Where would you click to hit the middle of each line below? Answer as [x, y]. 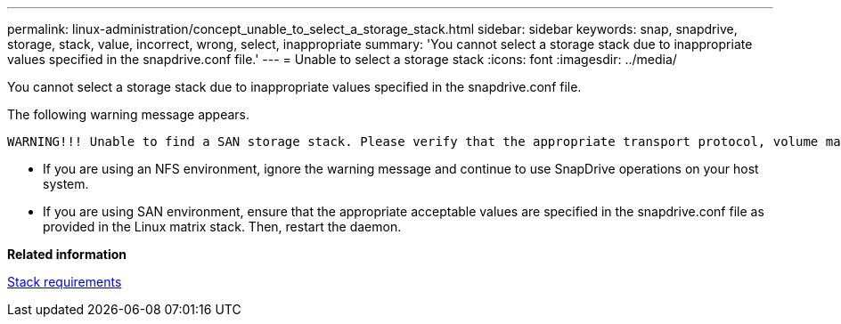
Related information [67, 254]
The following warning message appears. [129, 114]
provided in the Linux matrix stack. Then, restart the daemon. [222, 227]
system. [66, 184]
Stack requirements [65, 282]
